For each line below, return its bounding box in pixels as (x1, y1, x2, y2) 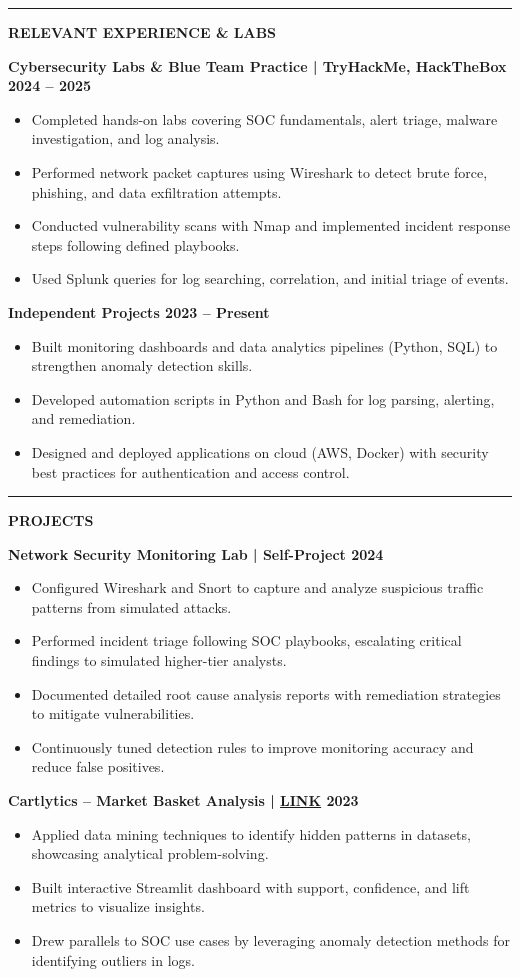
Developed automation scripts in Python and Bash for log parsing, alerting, (31, 388, 495, 409)
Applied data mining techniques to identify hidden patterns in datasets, (31, 823, 471, 844)
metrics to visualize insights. (31, 896, 205, 917)
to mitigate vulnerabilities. (31, 703, 195, 724)
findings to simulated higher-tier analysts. (31, 650, 287, 671)
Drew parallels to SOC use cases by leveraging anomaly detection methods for (31, 930, 511, 950)
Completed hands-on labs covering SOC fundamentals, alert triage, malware (31, 108, 498, 129)
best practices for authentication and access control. (31, 461, 350, 482)
